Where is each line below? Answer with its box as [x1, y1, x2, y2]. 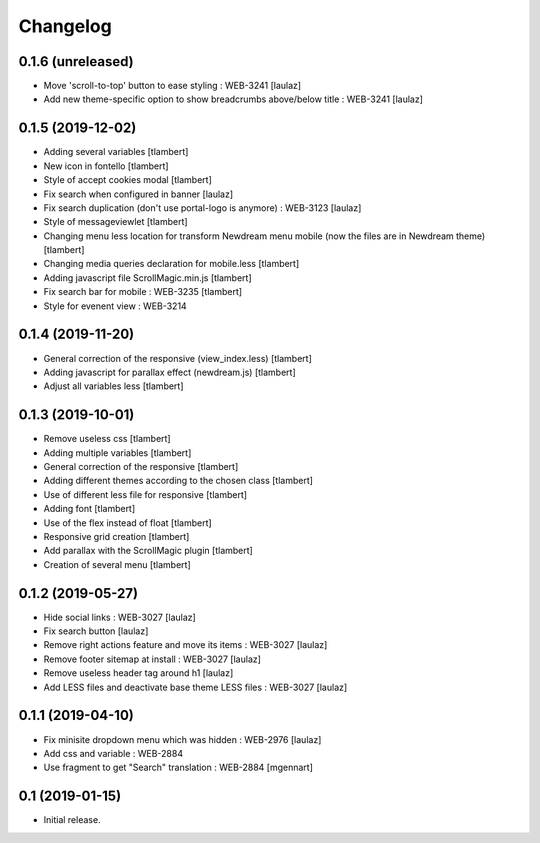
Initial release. [43, 814, 101, 826]
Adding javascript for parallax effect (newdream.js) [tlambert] [43, 366, 297, 378]
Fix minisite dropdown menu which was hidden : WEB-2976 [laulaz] [43, 733, 322, 745]
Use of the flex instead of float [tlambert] [43, 516, 212, 529]
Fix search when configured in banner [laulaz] [43, 188, 234, 200]
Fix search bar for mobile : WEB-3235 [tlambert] [43, 286, 243, 298]
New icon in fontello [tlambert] [43, 160, 169, 172]
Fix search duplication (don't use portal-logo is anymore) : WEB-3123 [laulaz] [43, 201, 362, 214]
